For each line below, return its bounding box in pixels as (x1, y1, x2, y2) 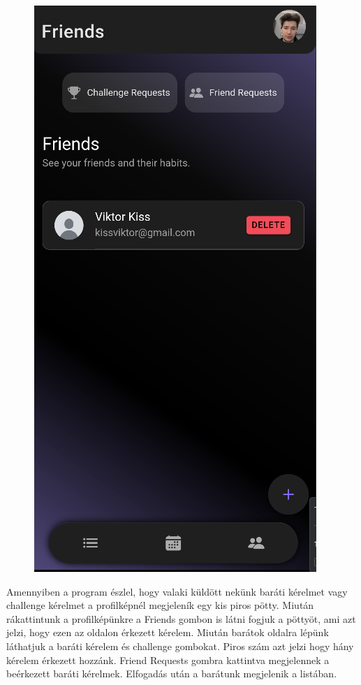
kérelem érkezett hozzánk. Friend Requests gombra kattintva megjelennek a (6, 652, 330, 667)
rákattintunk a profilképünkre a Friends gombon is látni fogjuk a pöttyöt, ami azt (6, 611, 356, 626)
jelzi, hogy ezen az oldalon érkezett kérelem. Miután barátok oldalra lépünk (6, 625, 329, 640)
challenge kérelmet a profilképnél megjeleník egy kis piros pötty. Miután (6, 598, 314, 612)
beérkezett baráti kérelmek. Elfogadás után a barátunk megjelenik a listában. (6, 666, 337, 681)
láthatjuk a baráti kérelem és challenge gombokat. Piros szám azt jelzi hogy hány (6, 638, 354, 653)
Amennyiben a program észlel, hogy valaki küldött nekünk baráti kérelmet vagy (6, 584, 348, 598)
